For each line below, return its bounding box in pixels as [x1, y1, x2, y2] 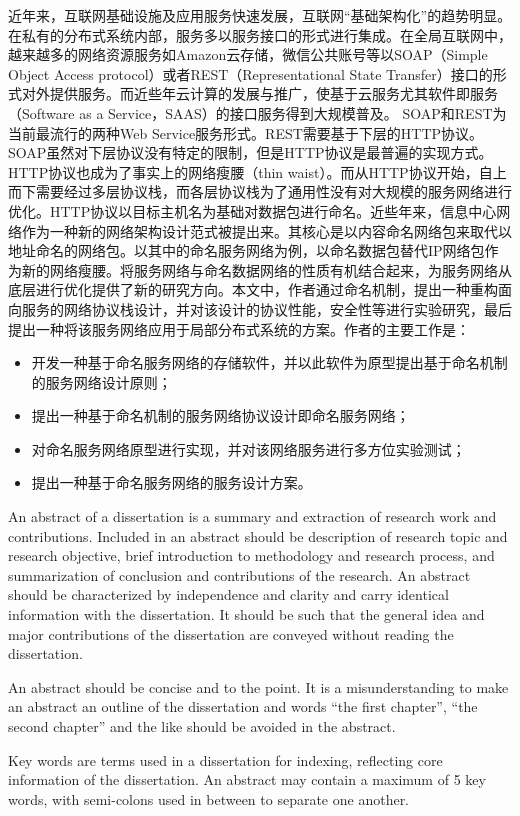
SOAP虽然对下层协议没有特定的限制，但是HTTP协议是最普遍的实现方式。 [8, 142, 493, 163]
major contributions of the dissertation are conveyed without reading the [8, 623, 454, 644]
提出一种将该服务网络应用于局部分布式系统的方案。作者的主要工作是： [8, 318, 470, 339]
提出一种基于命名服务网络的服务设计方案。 [31, 472, 312, 493]
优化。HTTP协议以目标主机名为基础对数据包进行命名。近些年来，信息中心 [8, 200, 497, 221]
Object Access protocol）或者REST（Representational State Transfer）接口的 [8, 63, 493, 84]
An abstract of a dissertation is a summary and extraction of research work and [8, 506, 497, 527]
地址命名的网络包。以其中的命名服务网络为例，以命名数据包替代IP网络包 [8, 240, 485, 261]
